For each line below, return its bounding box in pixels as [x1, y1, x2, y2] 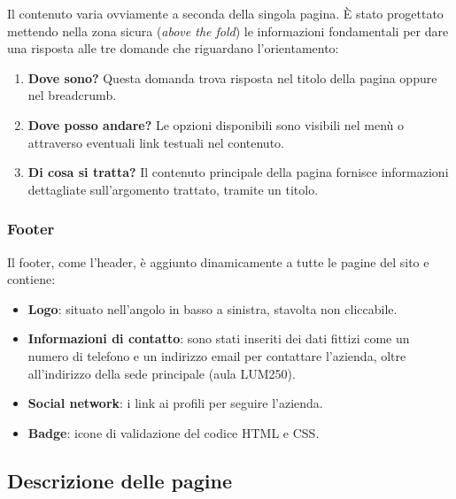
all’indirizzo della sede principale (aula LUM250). [27, 364, 296, 382]
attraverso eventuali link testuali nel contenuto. [27, 133, 284, 151]
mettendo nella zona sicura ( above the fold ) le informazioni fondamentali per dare [7, 21, 449, 40]
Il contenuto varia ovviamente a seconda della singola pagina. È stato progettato [7, 4, 444, 22]
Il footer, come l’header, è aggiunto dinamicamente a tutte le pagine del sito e [7, 252, 429, 271]
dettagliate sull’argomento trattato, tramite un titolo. [27, 180, 319, 198]
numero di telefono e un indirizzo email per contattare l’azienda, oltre [27, 346, 406, 365]
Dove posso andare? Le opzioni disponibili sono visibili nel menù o [27, 115, 404, 134]
